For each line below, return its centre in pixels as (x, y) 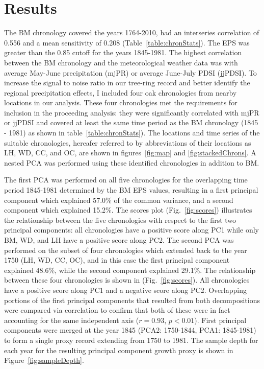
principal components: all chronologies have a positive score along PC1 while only (131, 230)
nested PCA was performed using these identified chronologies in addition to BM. (132, 162)
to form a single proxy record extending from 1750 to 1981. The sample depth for (131, 340)
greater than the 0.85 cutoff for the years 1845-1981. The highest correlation (123, 52)
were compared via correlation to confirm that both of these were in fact (117, 310)
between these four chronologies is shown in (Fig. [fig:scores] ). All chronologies (127, 280)
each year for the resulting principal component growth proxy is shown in (119, 350)
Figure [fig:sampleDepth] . (44, 360)
